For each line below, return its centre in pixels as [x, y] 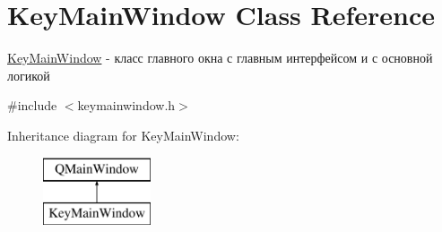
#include [32, 105]
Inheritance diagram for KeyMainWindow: [123, 135]
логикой [29, 75]
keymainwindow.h [126, 105]
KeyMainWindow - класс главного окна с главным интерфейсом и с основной [220, 58]
